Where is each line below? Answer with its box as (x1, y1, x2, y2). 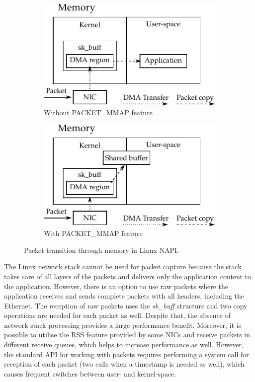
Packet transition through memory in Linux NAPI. (24, 244, 179, 255)
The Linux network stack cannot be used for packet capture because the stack (4, 261, 242, 272)
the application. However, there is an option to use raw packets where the (4, 281, 229, 291)
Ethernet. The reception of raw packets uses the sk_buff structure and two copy (4, 300, 248, 310)
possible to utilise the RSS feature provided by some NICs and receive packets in (4, 329, 251, 340)
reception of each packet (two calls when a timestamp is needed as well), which (4, 359, 245, 369)
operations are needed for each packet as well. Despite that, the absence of (4, 310, 231, 320)
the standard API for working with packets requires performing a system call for (4, 349, 249, 359)
